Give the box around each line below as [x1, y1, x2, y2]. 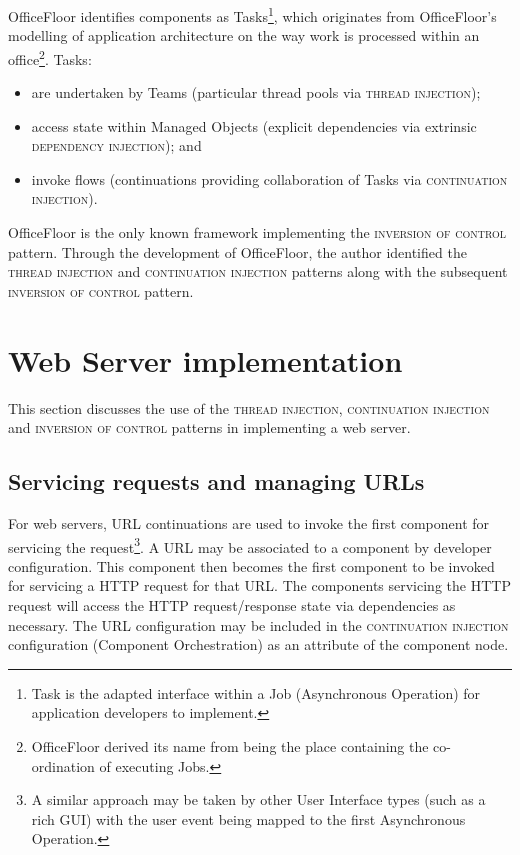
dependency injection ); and [31, 135, 202, 156]
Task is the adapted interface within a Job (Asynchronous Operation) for [31, 682, 481, 703]
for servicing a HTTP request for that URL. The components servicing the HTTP [8, 575, 511, 596]
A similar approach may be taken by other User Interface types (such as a [31, 789, 486, 810]
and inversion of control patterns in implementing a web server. [8, 417, 411, 438]
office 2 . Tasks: [8, 45, 92, 69]
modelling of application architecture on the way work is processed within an [8, 25, 480, 46]
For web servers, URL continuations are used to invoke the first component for [8, 512, 490, 533]
